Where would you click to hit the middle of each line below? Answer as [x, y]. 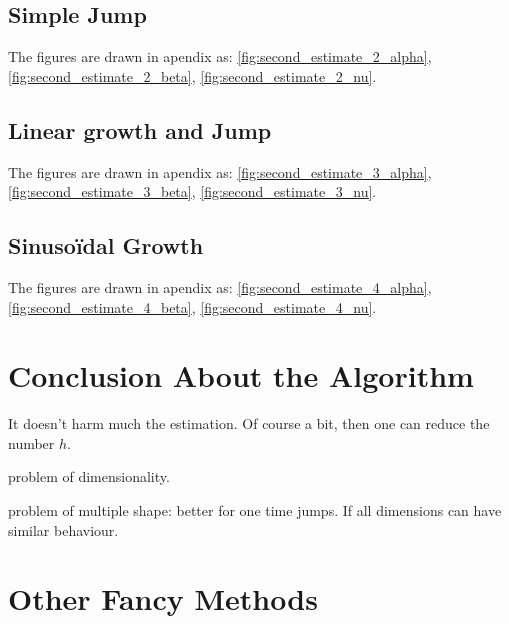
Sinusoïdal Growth [106, 245]
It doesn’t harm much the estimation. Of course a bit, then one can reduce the [249, 423]
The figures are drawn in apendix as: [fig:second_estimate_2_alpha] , [220, 56]
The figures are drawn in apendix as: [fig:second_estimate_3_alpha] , [220, 171]
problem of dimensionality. [89, 476]
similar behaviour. [63, 529]
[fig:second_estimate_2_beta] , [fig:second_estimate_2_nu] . [192, 75]
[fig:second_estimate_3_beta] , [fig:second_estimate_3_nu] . [192, 191]
